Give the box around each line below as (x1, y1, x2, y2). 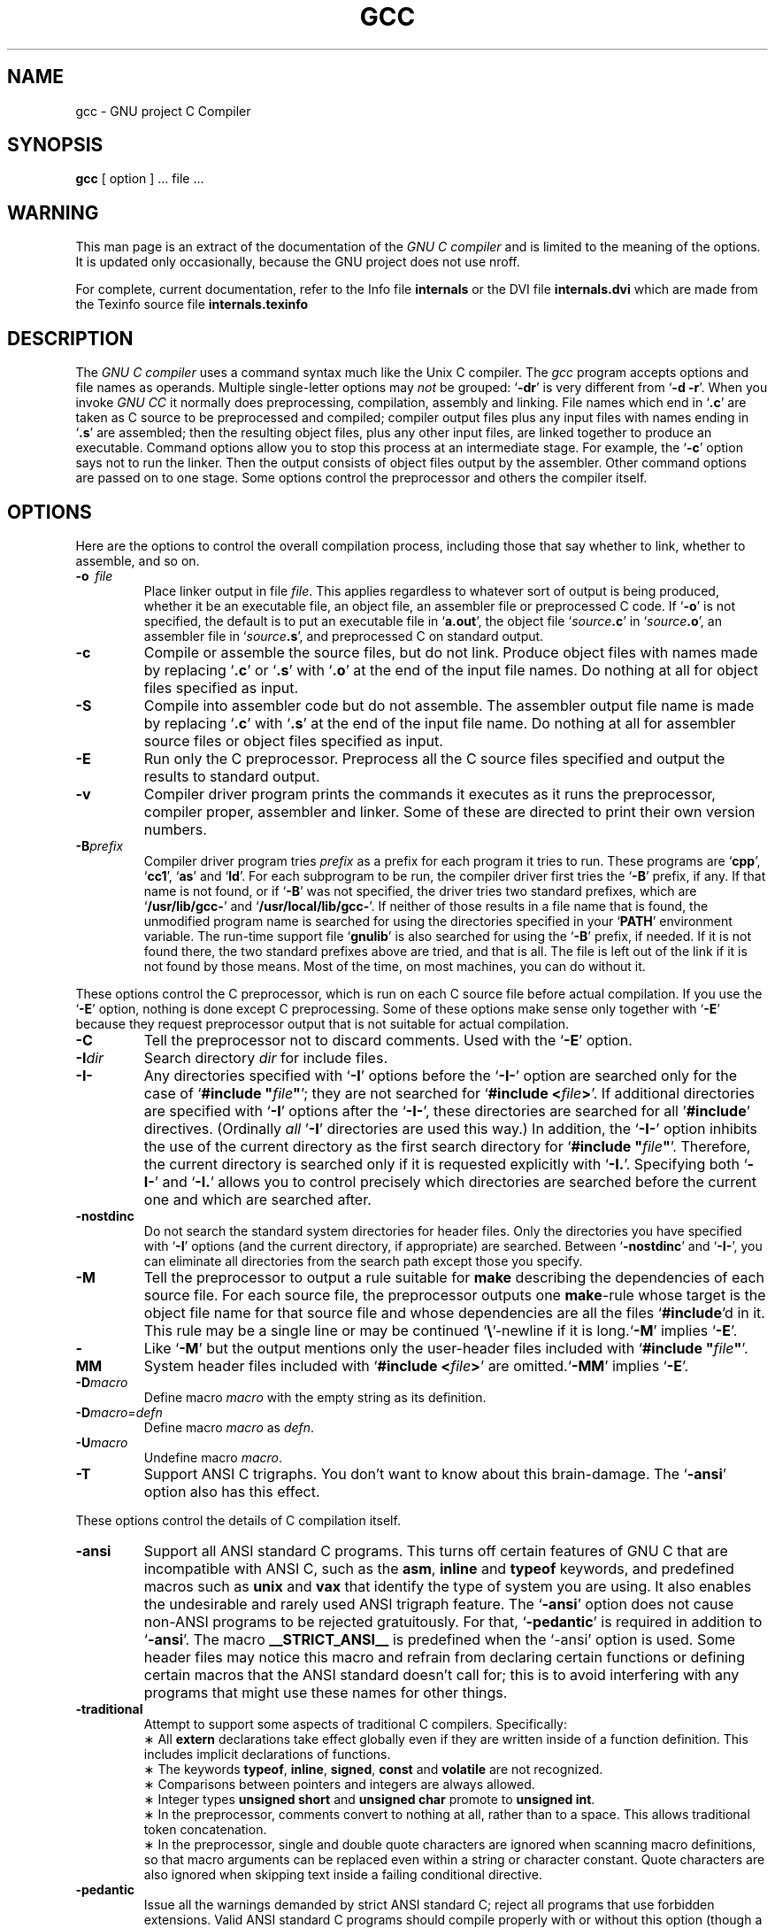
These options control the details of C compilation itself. (75, 1512, 401, 1528)
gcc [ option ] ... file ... (75, 171, 204, 187)
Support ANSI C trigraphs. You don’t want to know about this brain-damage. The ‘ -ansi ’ (143, 1464, 726, 1483)
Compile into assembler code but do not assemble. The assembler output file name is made (143, 696, 755, 714)
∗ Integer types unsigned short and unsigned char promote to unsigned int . (143, 1791, 595, 1807)
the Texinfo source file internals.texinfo (75, 297, 309, 312)
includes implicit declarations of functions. (143, 1746, 391, 1762)
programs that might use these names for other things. (143, 1683, 508, 1701)
